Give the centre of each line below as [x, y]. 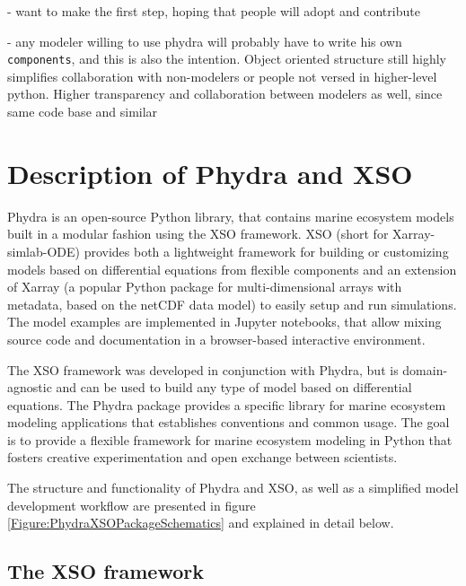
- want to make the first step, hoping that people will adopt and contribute [214, 11]
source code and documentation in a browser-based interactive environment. [216, 339]
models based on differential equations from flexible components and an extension [232, 269]
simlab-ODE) [44, 251]
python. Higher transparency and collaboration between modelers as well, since [225, 94]
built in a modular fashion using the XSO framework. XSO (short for [198, 234]
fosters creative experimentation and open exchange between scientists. [202, 457]
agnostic [30, 387]
